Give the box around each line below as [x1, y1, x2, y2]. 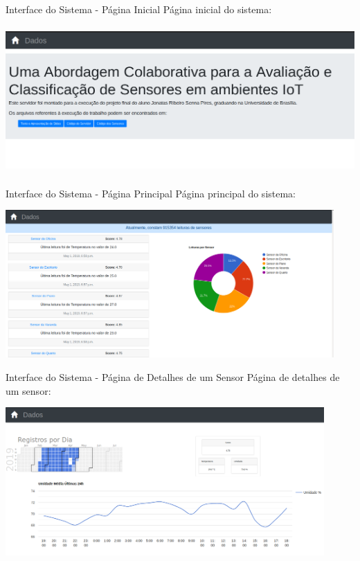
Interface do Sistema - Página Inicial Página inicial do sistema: [6, 2, 272, 16]
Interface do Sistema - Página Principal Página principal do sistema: [6, 186, 296, 200]
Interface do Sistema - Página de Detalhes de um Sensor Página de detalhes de [6, 370, 340, 384]
